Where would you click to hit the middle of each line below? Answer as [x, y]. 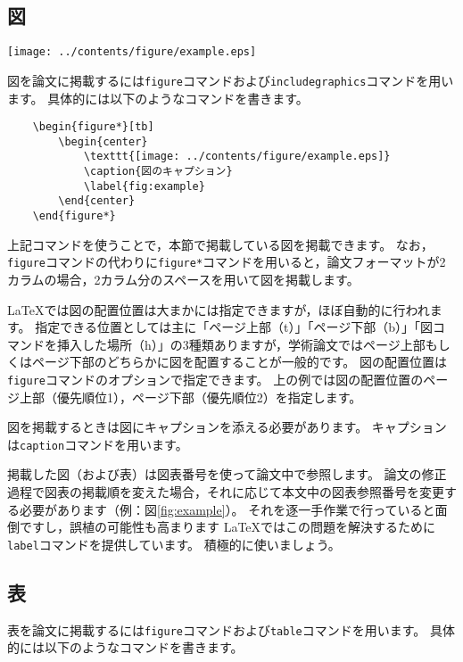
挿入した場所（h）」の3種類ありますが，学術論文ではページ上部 [241, 344]
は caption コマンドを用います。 [98, 444]
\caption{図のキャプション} [158, 172]
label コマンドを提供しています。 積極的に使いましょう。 [174, 544]
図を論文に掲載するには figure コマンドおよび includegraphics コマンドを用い [231, 80]
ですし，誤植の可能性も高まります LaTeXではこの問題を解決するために [227, 527]
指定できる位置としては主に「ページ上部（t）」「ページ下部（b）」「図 [234, 327]
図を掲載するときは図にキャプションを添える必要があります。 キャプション [227, 427]
